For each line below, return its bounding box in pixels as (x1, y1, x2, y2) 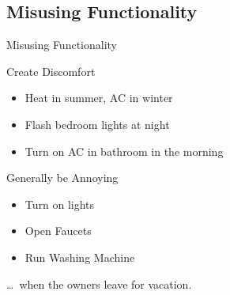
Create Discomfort (6, 62, 96, 79)
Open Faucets (25, 222, 92, 239)
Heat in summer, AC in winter (25, 89, 173, 106)
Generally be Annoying (6, 169, 119, 186)
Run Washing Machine (25, 248, 135, 265)
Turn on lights (25, 195, 95, 212)
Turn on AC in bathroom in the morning (25, 142, 224, 159)
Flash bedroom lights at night (25, 115, 170, 132)
